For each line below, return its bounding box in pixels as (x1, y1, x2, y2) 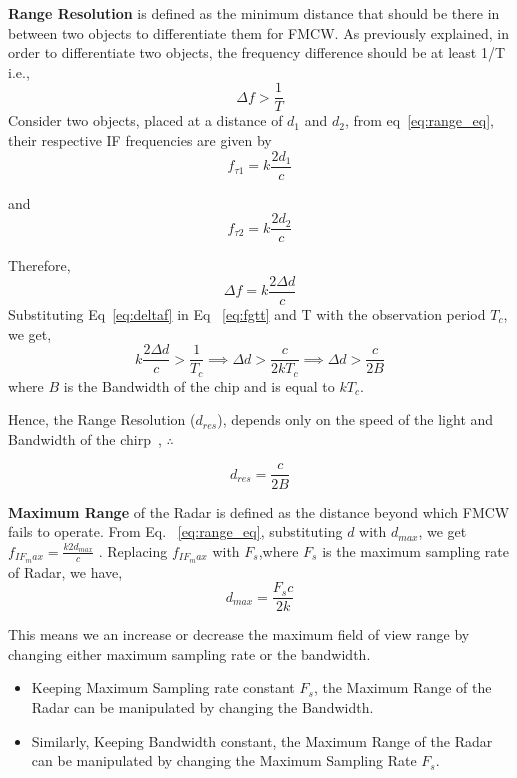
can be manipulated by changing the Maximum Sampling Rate (31, 750, 417, 771)
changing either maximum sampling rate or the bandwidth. (8, 643, 371, 664)
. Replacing (98, 540, 168, 561)
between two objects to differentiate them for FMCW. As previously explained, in (8, 22, 510, 43)
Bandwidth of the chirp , (8, 428, 162, 449)
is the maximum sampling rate (322, 540, 509, 561)
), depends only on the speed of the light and (217, 409, 494, 430)
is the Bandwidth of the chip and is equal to (63, 375, 335, 396)
